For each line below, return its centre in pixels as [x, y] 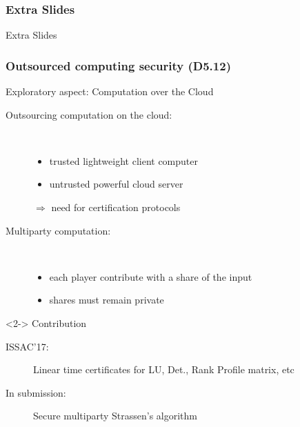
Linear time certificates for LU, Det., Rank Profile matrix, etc [164, 369]
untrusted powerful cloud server [116, 184]
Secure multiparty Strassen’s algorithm [116, 416]
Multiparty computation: [58, 230]
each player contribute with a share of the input [151, 276]
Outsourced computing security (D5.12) [118, 65]
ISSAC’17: [27, 346]
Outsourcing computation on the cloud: [89, 114]
